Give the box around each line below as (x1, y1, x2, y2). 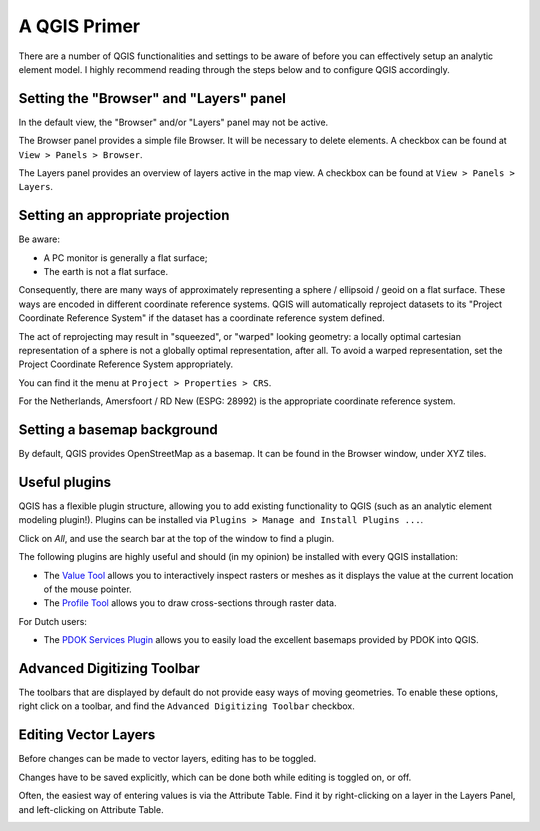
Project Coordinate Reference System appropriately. (18, 358, 234, 370)
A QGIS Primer (18, 15, 141, 37)
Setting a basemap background (18, 421, 219, 439)
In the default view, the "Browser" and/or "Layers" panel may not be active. (18, 116, 329, 128)
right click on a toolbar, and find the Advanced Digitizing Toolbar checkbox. (18, 700, 355, 712)
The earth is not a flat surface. (43, 266, 169, 278)
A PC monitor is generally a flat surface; (43, 251, 208, 264)
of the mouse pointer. (43, 583, 132, 595)
